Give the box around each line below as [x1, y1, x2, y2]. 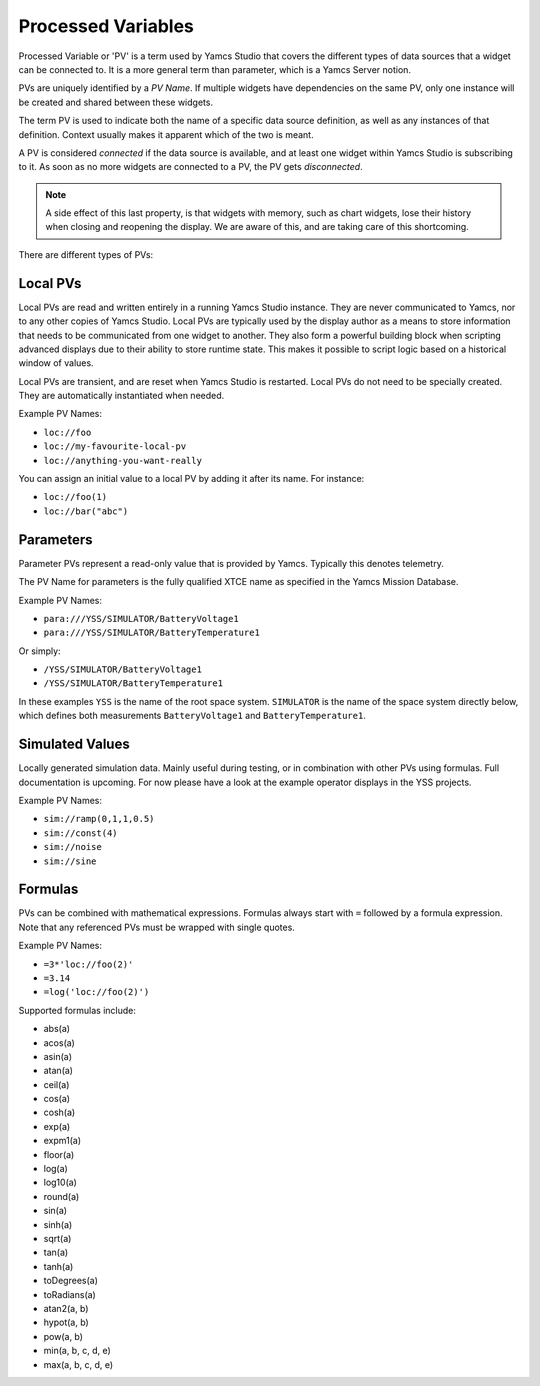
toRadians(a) [43, 1288, 97, 1300]
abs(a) [43, 1023, 70, 1035]
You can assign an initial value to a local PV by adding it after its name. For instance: [18, 473, 365, 485]
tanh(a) [43, 1260, 74, 1272]
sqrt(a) [43, 1233, 72, 1244]
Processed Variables [18, 15, 194, 37]
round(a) [43, 1190, 80, 1202]
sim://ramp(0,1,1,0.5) [43, 813, 155, 825]
